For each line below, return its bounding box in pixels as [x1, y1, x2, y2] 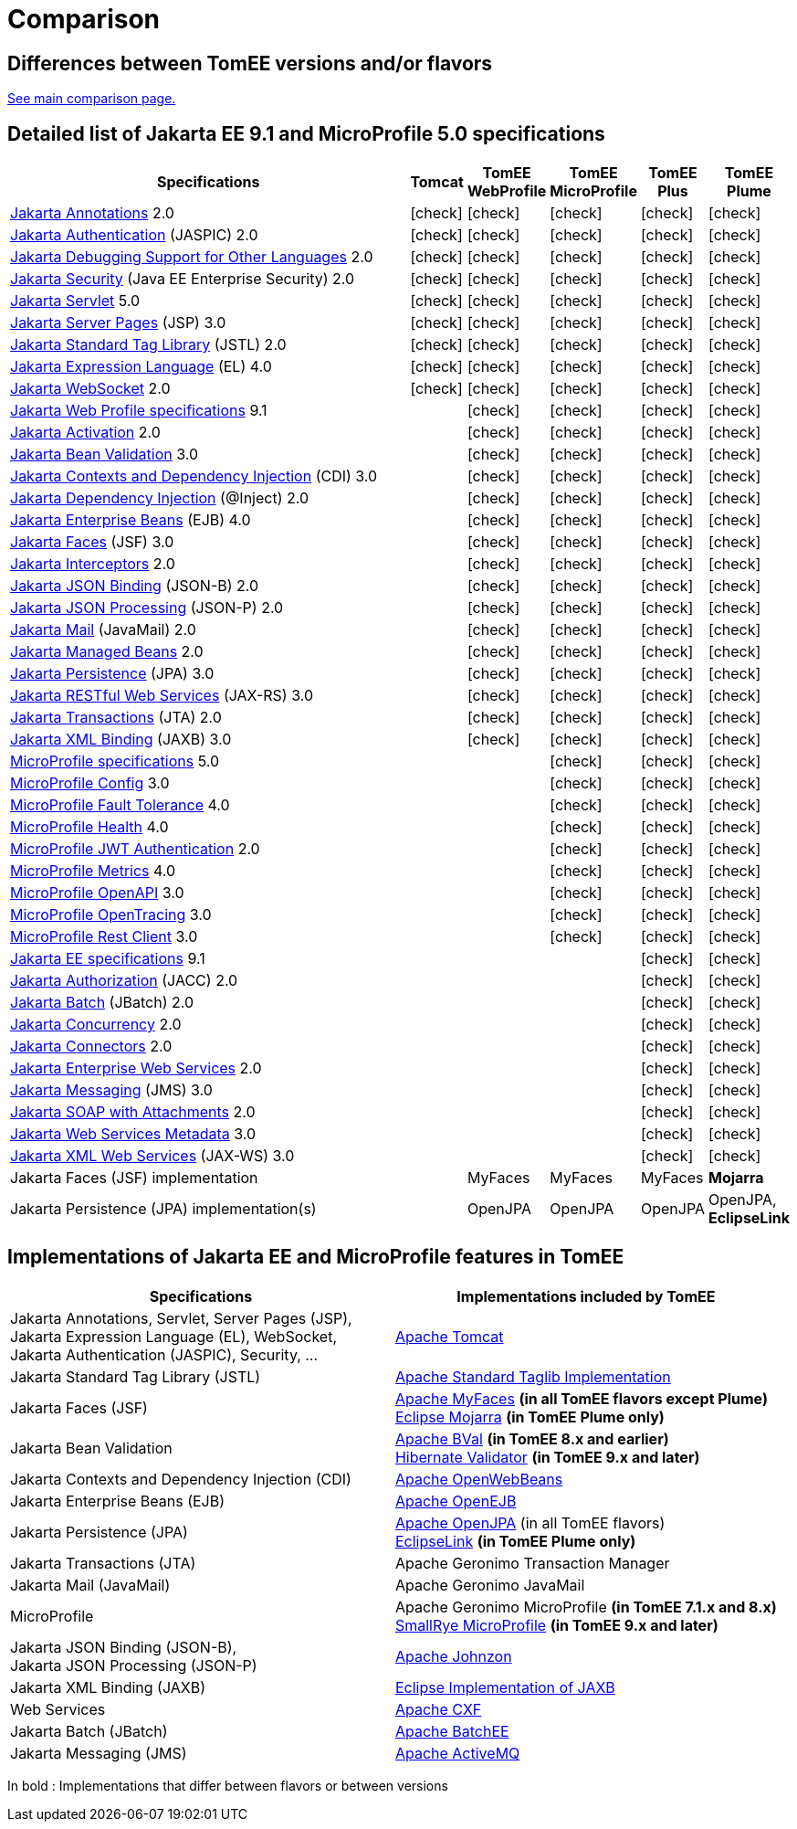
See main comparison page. [7, 90, 176, 107]
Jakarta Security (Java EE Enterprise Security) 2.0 [10, 270, 355, 289]
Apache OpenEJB [394, 1491, 517, 1510]
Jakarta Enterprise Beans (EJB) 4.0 [10, 511, 251, 530]
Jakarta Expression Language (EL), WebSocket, [10, 1327, 337, 1346]
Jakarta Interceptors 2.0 [10, 555, 175, 574]
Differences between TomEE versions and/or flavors [7, 51, 493, 75]
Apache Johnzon [394, 1646, 512, 1665]
